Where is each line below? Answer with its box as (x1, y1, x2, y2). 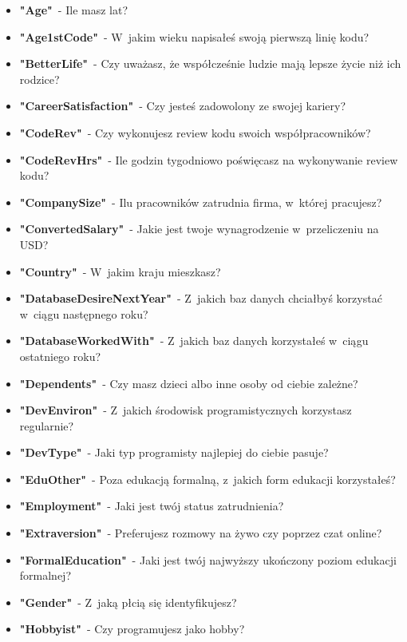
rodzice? (19, 70, 60, 87)
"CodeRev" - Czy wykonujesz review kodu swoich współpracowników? (19, 124, 371, 141)
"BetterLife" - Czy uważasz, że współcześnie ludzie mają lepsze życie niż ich (19, 55, 401, 72)
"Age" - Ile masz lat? (19, 2, 128, 18)
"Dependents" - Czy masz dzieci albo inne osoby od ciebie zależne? (19, 374, 358, 391)
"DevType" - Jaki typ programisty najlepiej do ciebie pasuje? (19, 444, 329, 461)
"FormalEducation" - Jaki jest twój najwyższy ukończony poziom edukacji (19, 551, 397, 568)
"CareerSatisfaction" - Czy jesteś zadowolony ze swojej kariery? (19, 97, 346, 114)
